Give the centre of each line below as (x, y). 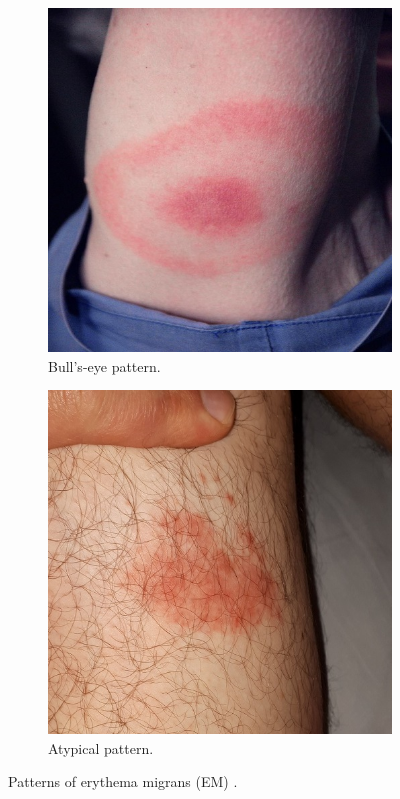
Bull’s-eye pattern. (104, 365)
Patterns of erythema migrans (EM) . (123, 781)
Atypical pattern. (101, 747)
